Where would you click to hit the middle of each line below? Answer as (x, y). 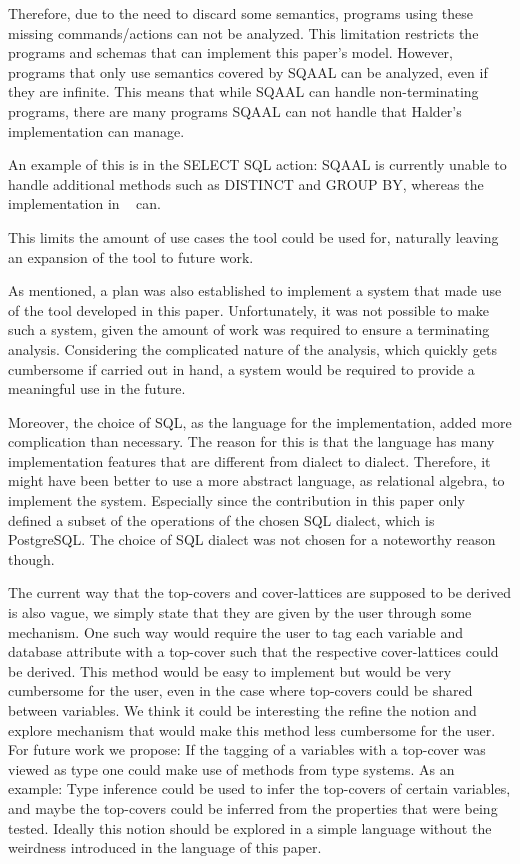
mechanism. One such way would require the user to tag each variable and (235, 631)
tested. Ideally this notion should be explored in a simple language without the (250, 827)
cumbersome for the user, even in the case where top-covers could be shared (240, 690)
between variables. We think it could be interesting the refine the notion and (242, 710)
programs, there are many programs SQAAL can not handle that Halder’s (235, 110)
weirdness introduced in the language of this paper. (165, 847)
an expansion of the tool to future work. (131, 256)
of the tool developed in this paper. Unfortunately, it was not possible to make (249, 309)
